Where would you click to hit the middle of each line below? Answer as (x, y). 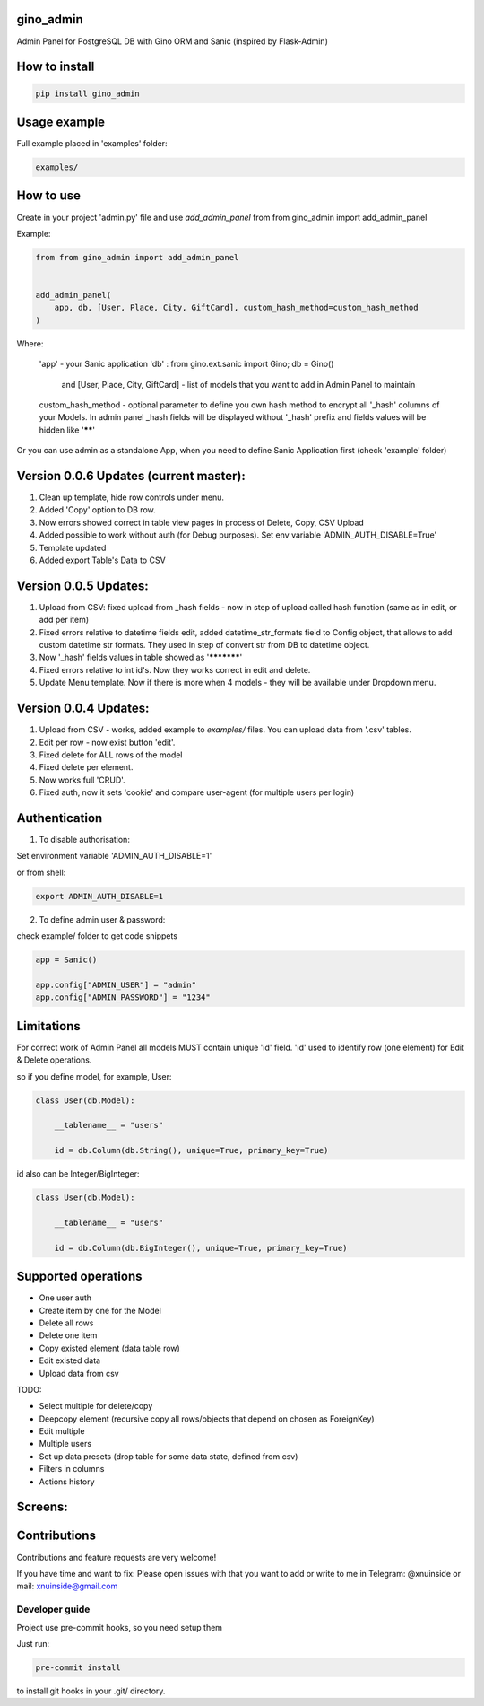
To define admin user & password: (102, 919)
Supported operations (79, 1277)
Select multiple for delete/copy (96, 1406)
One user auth (65, 1298)
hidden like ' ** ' (67, 430)
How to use (48, 196)
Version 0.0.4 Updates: (83, 709)
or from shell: (41, 872)
